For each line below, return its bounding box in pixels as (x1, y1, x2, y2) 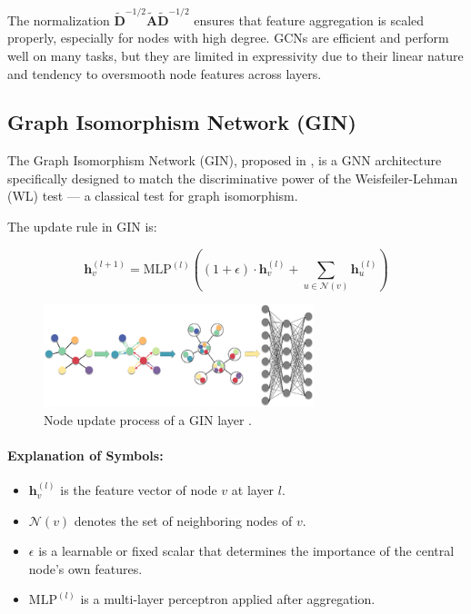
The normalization (7, 10, 110, 29)
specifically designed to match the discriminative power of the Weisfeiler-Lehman (7, 168, 458, 187)
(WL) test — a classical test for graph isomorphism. (7, 186, 298, 205)
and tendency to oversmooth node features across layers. (7, 64, 322, 83)
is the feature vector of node (60, 480, 217, 500)
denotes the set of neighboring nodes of (74, 510, 293, 530)
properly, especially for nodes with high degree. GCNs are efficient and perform (7, 28, 449, 47)
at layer (231, 480, 275, 500)
